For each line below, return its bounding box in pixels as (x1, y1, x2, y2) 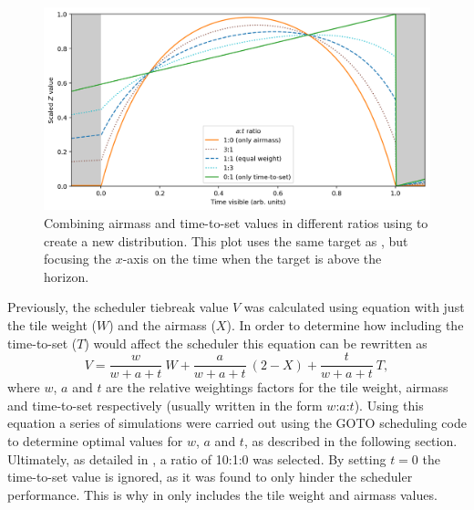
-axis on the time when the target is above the (122, 249, 382, 268)
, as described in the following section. (243, 431, 458, 450)
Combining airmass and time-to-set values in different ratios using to (44, 213, 428, 232)
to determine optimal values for (7, 431, 183, 450)
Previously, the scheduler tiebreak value (7, 297, 229, 317)
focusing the (44, 249, 111, 268)
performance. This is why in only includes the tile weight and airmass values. (7, 484, 438, 504)
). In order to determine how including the (226, 315, 464, 334)
